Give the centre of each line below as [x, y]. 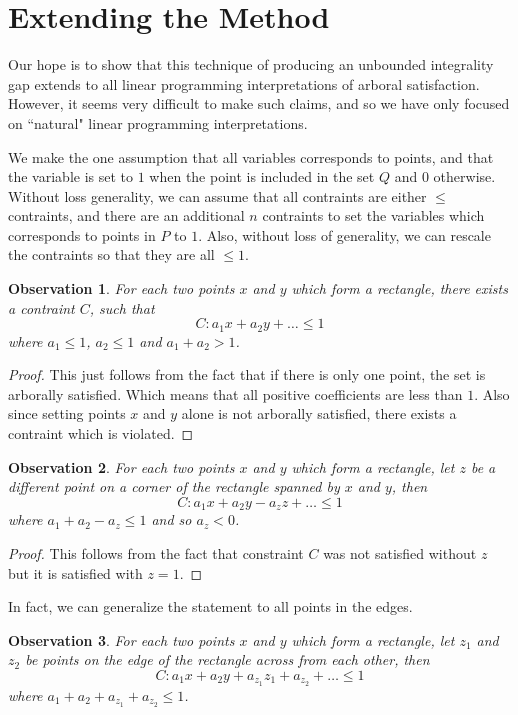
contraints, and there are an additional [126, 215]
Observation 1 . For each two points [121, 288]
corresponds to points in [82, 234]
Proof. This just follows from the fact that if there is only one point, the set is [247, 374]
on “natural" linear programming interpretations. [158, 122]
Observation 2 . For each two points [121, 466]
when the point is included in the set [262, 176]
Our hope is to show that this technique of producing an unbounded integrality [251, 64]
